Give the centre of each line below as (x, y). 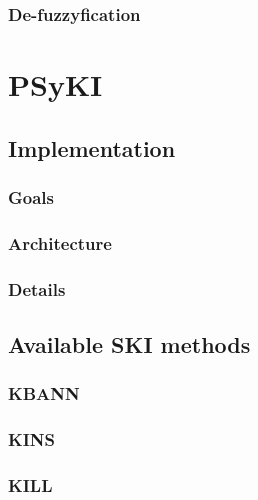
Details (37, 288)
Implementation (92, 147)
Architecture (60, 242)
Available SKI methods (129, 343)
